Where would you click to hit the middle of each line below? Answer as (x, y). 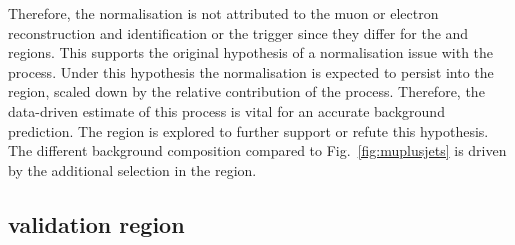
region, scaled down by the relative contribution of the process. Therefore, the (246, 91)
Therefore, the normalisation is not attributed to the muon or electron (223, 13)
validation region (96, 223)
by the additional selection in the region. (132, 169)
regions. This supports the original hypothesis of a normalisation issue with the (251, 52)
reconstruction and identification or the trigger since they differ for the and (238, 32)
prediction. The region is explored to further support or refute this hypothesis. (248, 130)
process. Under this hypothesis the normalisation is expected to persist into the (251, 71)
